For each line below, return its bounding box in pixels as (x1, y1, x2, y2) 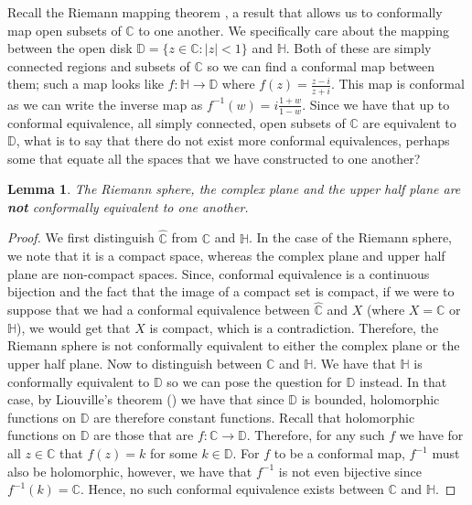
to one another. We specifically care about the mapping (138, 20, 450, 39)
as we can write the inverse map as (7, 94, 203, 113)
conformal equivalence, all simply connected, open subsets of (7, 113, 346, 132)
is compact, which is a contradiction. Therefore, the (149, 317, 439, 337)
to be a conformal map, (274, 444, 405, 463)
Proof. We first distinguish (7, 228, 155, 247)
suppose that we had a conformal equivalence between (7, 300, 310, 319)
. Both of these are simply (285, 38, 432, 58)
